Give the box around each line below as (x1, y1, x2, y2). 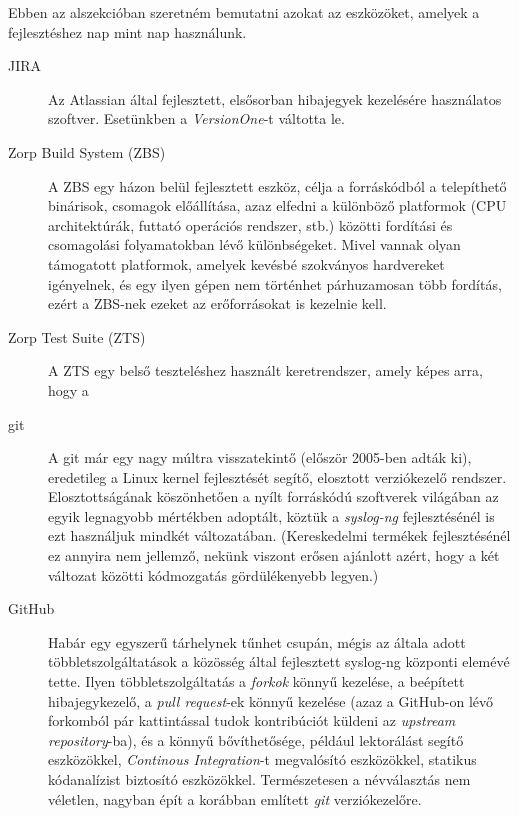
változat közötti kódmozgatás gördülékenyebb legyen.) (48, 564, 379, 585)
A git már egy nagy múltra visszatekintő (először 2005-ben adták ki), (48, 447, 472, 468)
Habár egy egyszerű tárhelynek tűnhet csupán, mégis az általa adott (48, 631, 466, 652)
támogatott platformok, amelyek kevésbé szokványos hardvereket (48, 253, 445, 274)
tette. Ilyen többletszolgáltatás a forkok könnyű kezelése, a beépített (48, 671, 465, 692)
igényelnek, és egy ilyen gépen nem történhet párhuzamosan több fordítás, (48, 273, 502, 294)
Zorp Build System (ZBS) (8, 141, 166, 162)
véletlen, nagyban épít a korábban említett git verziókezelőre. (48, 788, 422, 809)
